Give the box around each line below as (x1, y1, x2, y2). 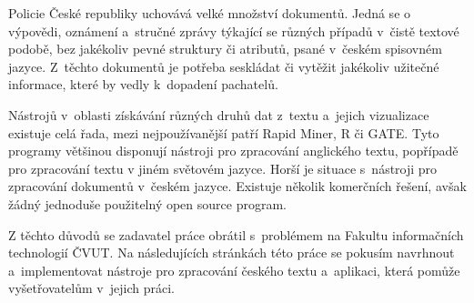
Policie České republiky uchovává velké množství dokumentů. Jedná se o (8, 4, 411, 22)
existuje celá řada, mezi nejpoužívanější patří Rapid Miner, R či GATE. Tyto (8, 123, 439, 142)
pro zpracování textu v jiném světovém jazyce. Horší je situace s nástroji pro (8, 158, 438, 177)
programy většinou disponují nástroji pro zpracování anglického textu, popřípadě (8, 141, 459, 160)
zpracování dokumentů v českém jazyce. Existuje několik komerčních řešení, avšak (8, 177, 467, 196)
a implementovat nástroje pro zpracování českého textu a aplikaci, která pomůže (8, 260, 460, 279)
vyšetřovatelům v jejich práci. (8, 278, 175, 298)
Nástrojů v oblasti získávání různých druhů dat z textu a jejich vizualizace (8, 105, 429, 124)
